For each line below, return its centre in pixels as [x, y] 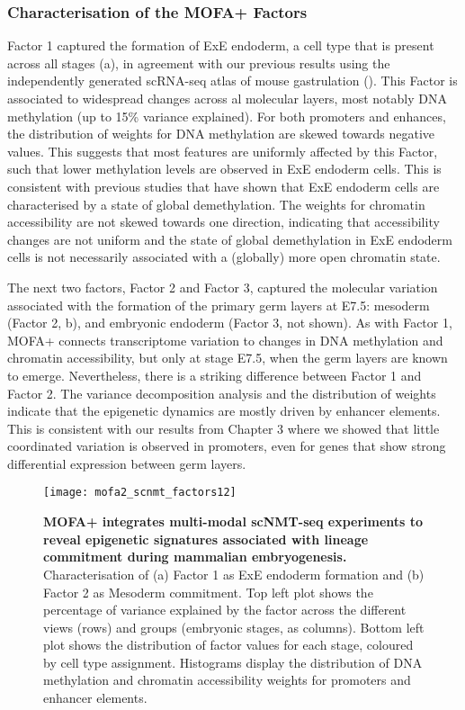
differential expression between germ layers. [127, 463]
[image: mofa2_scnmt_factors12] [140, 493]
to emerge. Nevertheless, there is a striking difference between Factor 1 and [215, 375]
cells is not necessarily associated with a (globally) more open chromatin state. [224, 257]
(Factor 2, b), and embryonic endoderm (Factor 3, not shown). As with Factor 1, [230, 323]
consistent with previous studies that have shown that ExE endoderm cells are [224, 186]
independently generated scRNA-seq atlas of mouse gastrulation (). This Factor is [232, 81]
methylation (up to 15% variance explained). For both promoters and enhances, [227, 116]
